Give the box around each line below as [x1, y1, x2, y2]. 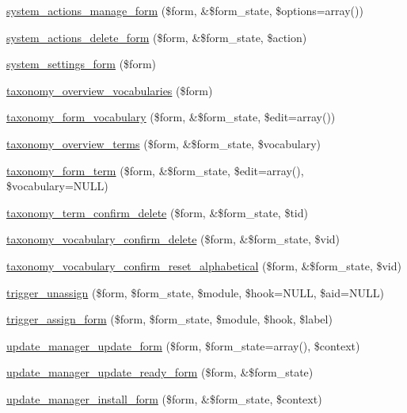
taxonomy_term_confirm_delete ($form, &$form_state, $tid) [6, 204, 308, 220]
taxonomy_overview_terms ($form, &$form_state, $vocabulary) [6, 135, 321, 151]
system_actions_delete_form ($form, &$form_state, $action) [6, 29, 307, 45]
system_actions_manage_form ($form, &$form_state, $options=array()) [6, 2, 363, 18]
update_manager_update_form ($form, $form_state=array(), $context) [6, 337, 360, 354]
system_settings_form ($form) [6, 55, 156, 72]
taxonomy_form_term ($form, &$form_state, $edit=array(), [6, 162, 304, 178]
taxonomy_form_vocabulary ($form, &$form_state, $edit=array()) [6, 109, 336, 125]
